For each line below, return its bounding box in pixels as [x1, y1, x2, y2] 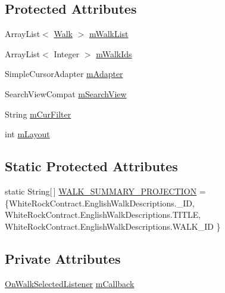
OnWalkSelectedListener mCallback [5, 277, 135, 289]
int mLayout [5, 128, 50, 140]
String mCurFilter [5, 107, 71, 120]
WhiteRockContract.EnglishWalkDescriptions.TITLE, [5, 208, 201, 221]
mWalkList [89, 27, 129, 40]
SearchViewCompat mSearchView [5, 87, 127, 100]
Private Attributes [5, 249, 121, 267]
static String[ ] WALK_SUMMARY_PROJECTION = [5, 184, 206, 197]
